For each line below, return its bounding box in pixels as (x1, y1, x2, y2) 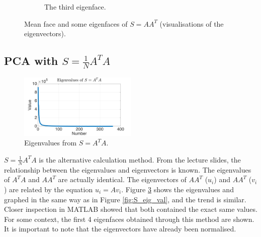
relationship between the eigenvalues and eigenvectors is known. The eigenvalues (4, 164, 251, 175)
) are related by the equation (4, 184, 93, 194)
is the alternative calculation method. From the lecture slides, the (39, 154, 241, 165)
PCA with (4, 53, 58, 68)
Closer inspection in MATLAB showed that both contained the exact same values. (4, 204, 257, 214)
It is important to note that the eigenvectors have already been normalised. (4, 223, 236, 234)
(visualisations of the (159, 18, 224, 29)
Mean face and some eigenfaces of (24, 18, 128, 29)
